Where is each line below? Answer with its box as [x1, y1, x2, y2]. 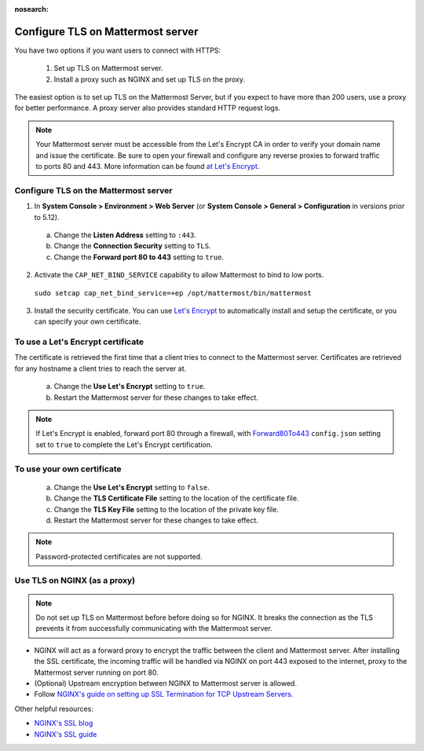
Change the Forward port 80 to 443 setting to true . [53, 252, 224, 262]
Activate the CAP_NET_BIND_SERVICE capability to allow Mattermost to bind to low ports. [34, 270, 324, 280]
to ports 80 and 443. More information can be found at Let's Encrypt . [35, 162, 260, 171]
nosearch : [14, 5, 49, 13]
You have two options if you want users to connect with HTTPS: [14, 46, 221, 55]
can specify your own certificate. [34, 317, 141, 326]
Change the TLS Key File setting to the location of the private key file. [53, 504, 279, 514]
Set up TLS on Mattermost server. [53, 64, 163, 73]
